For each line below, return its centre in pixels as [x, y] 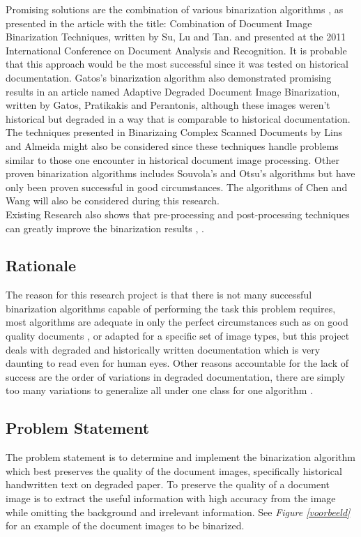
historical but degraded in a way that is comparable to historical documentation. [178, 118]
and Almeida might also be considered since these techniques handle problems [172, 145]
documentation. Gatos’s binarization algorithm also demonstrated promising [169, 77]
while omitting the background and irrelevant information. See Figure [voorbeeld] [178, 512]
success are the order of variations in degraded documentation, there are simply [176, 376]
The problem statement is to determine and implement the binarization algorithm [180, 457]
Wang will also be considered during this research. [113, 201]
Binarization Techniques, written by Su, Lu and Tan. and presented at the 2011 [176, 37]
